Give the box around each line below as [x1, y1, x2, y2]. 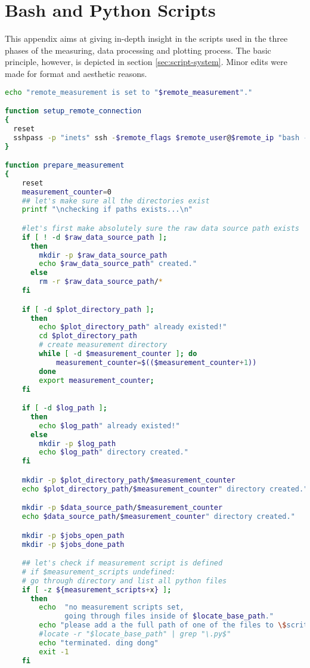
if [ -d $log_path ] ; [21, 404, 107, 413]
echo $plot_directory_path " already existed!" [39, 323, 227, 332]
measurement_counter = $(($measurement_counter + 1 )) [55, 358, 257, 367]
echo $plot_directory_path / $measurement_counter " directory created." [21, 484, 308, 493]
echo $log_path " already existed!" [39, 421, 180, 430]
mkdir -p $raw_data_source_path [39, 250, 168, 259]
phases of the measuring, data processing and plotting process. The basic [5, 44, 271, 56]
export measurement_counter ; [39, 376, 154, 385]
